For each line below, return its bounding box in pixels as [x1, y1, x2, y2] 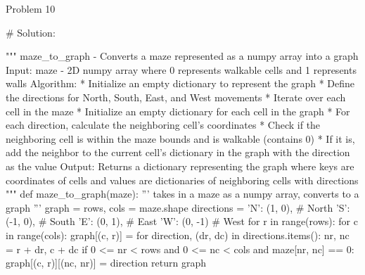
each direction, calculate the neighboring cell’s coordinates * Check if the [6, 117, 321, 132]
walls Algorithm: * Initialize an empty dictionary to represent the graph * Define [6, 76, 354, 91]
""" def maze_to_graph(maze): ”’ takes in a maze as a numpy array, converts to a [6, 186, 359, 201]
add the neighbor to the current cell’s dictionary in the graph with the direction [6, 145, 350, 160]
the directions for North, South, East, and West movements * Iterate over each [6, 89, 346, 104]
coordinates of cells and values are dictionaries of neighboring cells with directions [6, 172, 359, 187]
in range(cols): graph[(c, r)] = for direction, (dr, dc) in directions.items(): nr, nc [6, 227, 350, 242]
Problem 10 [6, 1, 56, 15]
